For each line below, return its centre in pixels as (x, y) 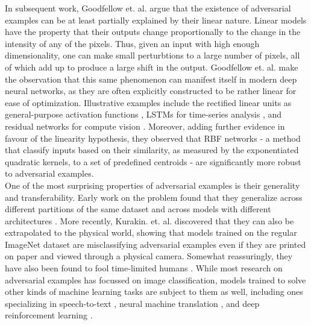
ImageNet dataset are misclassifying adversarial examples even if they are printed (155, 244)
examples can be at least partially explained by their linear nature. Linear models (156, 20)
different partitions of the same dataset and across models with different (138, 209)
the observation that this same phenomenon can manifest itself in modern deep (151, 79)
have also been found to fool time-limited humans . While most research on (144, 268)
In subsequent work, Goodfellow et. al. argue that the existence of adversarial (148, 8)
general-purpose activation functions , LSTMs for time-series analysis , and (143, 114)
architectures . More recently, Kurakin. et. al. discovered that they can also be (149, 220)
